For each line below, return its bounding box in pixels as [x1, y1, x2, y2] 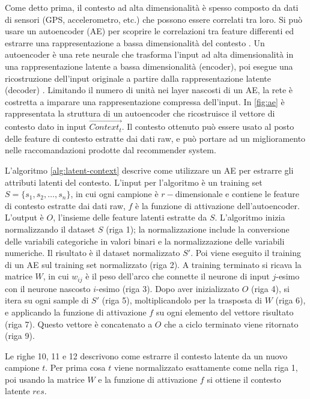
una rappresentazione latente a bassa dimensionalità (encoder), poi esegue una [5, 59, 293, 72]
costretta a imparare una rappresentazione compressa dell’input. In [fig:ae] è [5, 95, 285, 108]
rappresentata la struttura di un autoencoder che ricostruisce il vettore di [5, 107, 275, 120]
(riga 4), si [251, 282, 290, 294]
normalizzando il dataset [5, 222, 96, 235]
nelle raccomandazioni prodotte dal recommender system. [5, 144, 216, 156]
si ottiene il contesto [207, 373, 281, 385]
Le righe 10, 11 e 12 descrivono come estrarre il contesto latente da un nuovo [5, 349, 288, 362]
